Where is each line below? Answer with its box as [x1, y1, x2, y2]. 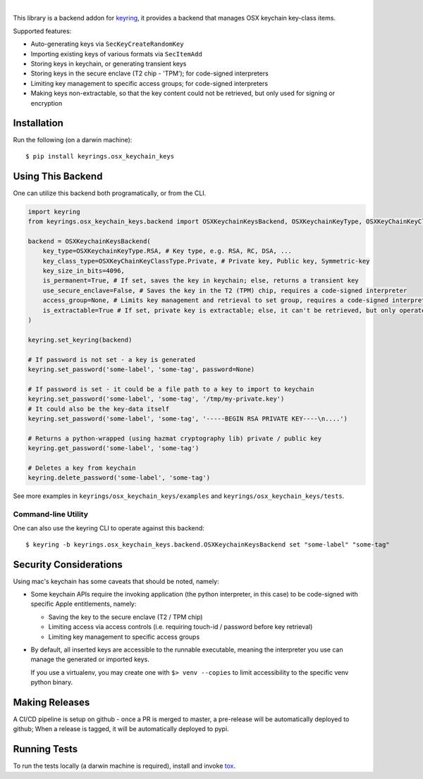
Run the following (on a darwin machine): [13, 136, 133, 144]
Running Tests [13, 743, 78, 755]
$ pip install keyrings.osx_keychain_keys [25, 152, 175, 160]
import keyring [27, 208, 80, 216]
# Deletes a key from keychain [27, 463, 137, 472]
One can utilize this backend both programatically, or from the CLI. [13, 189, 207, 197]
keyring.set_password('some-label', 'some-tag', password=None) [27, 365, 255, 373]
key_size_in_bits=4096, [42, 267, 125, 275]
